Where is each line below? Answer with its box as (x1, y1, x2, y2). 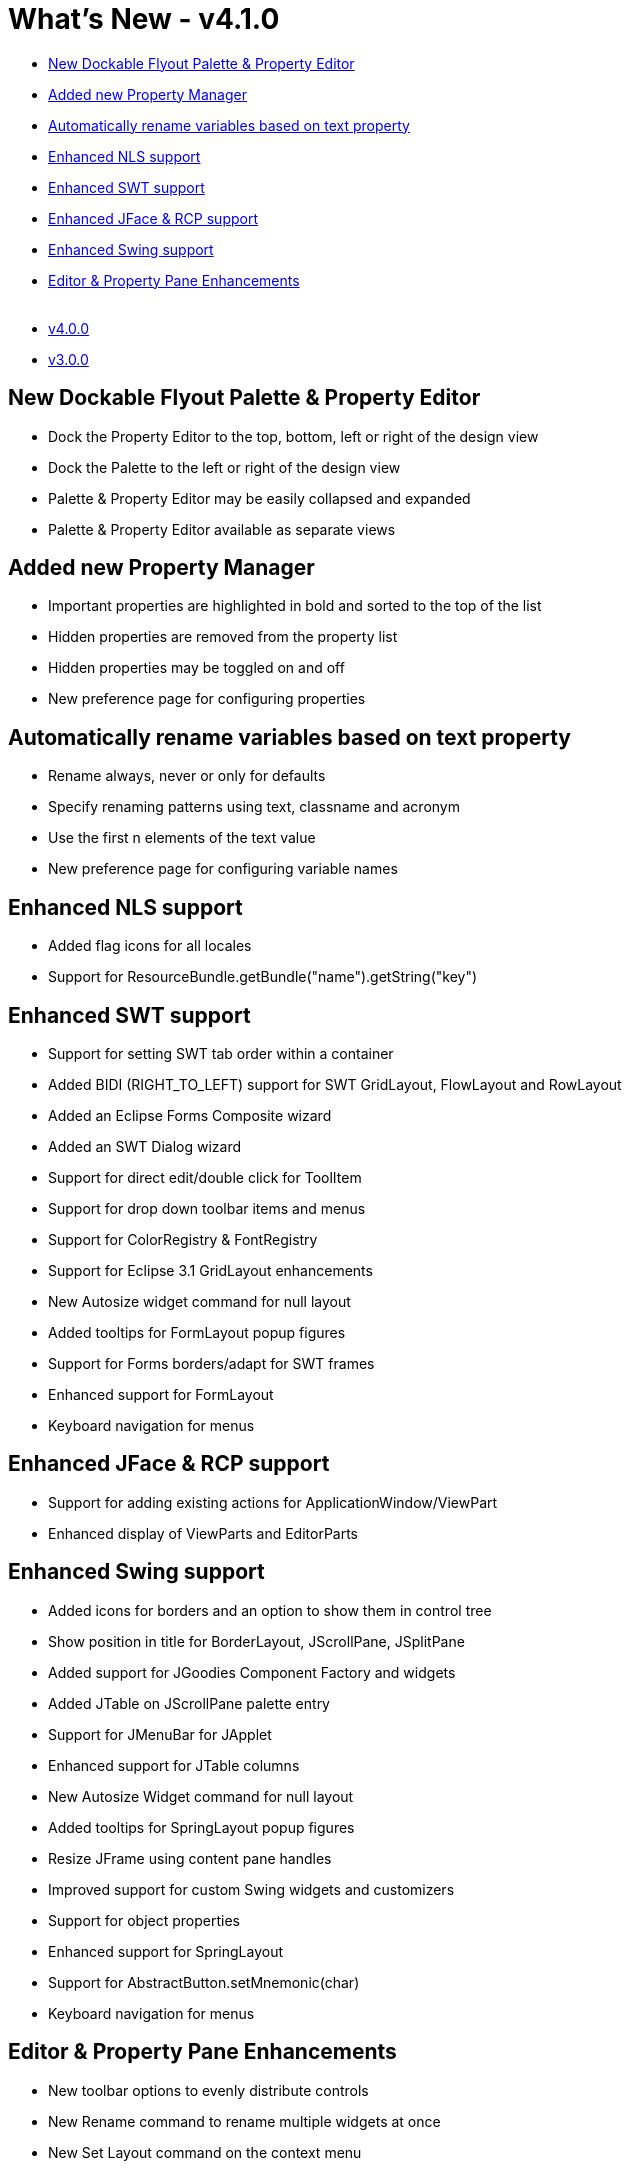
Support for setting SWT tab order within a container (48, 1044, 394, 1062)
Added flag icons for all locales (48, 937, 252, 955)
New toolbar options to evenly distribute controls (48, 2081, 369, 2099)
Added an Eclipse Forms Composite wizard (48, 1106, 332, 1124)
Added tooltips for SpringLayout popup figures (48, 1818, 355, 1836)
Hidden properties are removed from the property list (48, 628, 398, 646)
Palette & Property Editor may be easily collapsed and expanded (48, 489, 471, 507)
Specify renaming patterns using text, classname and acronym (48, 798, 460, 816)
